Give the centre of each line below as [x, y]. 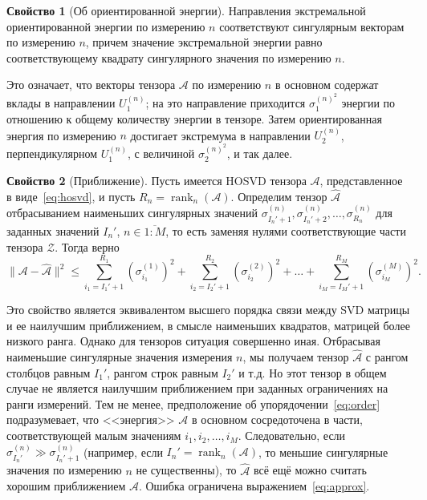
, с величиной [161, 153]
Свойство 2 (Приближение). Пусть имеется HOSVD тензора [157, 180]
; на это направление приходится [226, 103]
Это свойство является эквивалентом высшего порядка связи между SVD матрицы [208, 310]
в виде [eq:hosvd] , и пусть [71, 196]
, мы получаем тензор [296, 357]
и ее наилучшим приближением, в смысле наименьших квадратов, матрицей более [208, 325]
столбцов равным [49, 372]
